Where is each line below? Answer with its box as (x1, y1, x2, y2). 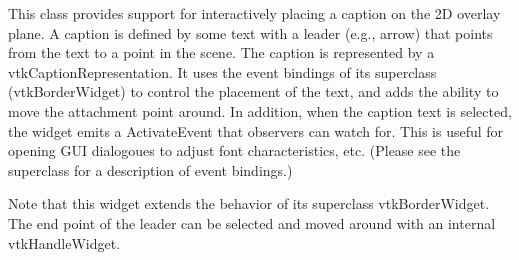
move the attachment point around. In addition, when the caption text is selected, (8, 100, 512, 121)
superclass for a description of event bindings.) (8, 159, 293, 180)
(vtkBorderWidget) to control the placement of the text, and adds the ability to (8, 81, 499, 102)
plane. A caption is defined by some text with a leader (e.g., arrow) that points (8, 22, 493, 43)
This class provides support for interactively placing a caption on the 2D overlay (8, 3, 501, 23)
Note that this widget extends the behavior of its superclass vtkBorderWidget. (8, 193, 490, 214)
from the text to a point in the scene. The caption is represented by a (8, 42, 435, 63)
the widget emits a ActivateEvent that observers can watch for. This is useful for (8, 120, 504, 141)
